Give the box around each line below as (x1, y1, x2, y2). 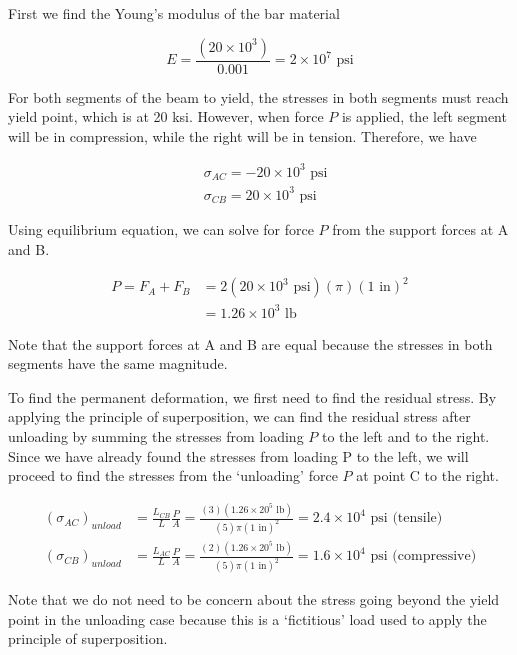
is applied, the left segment (341, 106, 507, 127)
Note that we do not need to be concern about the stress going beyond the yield (8, 589, 500, 610)
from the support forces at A (332, 219, 509, 240)
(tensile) (392, 511, 443, 526)
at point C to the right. (356, 465, 499, 486)
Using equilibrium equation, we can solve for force (8, 219, 314, 240)
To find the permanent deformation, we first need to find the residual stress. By (8, 386, 497, 407)
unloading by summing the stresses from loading (8, 426, 304, 446)
